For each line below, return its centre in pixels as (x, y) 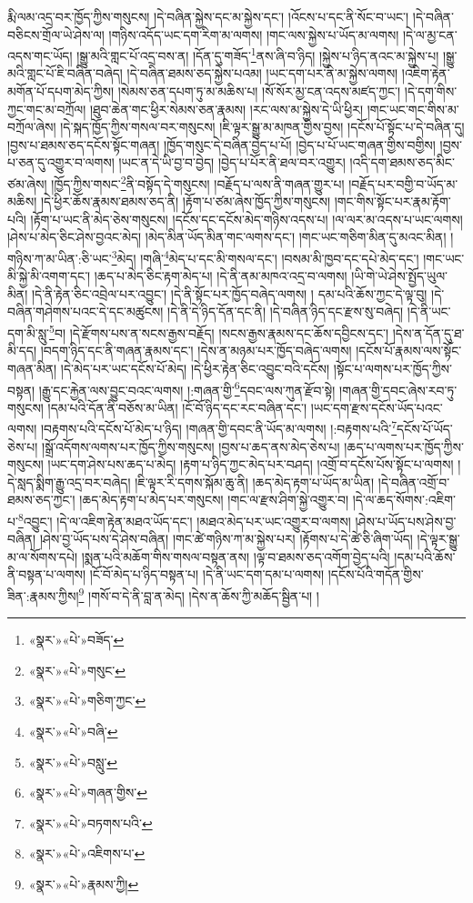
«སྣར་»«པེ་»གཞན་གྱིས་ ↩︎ (88, 793)
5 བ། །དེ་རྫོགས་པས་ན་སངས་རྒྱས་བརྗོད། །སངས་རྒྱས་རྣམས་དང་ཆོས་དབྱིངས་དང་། (219, 331)
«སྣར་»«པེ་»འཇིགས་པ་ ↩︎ (87, 853)
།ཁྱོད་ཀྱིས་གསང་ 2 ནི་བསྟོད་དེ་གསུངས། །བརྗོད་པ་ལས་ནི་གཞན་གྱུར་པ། (198, 182)
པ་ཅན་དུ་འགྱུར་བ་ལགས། (61, 162)
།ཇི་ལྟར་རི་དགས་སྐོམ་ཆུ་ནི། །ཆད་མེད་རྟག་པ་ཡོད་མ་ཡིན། (255, 482)
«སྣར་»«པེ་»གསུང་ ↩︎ (77, 670)
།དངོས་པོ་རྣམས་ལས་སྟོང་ (409, 351)
